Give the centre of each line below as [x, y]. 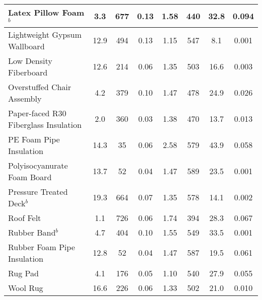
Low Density [30, 60]
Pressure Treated [38, 191]
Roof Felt [25, 217]
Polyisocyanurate [38, 165]
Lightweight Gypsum [45, 34]
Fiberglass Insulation [45, 124]
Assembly [25, 98]
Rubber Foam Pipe [42, 247]
